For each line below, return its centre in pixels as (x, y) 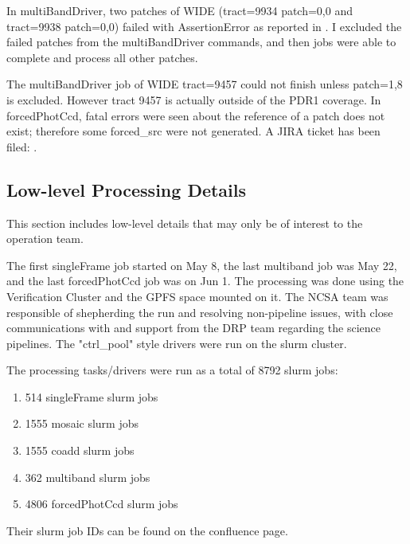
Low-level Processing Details (127, 189)
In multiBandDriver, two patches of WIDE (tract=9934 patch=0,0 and (180, 10)
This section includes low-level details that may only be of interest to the (185, 223)
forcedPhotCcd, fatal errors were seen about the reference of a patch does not (196, 115)
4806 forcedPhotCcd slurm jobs (102, 504)
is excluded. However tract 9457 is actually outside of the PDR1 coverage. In (194, 99)
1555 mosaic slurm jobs (82, 423)
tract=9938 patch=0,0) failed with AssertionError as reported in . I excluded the (204, 26)
